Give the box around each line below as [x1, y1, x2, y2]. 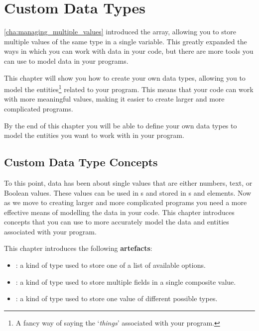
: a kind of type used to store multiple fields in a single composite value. [15, 276, 236, 287]
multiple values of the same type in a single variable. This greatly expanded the [4, 36, 247, 46]
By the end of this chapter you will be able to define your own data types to [4, 120, 237, 130]
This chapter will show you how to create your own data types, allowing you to [4, 72, 246, 83]
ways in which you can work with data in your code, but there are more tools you [4, 46, 254, 56]
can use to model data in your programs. [4, 55, 129, 66]
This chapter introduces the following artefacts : [4, 243, 152, 253]
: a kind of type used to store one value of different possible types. [15, 293, 218, 304]
